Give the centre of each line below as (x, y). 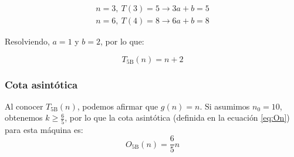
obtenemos (24, 117)
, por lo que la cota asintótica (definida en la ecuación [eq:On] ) (177, 117)
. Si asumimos (225, 106)
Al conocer (24, 106)
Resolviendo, (27, 41)
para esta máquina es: (44, 129)
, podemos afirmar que (118, 106)
